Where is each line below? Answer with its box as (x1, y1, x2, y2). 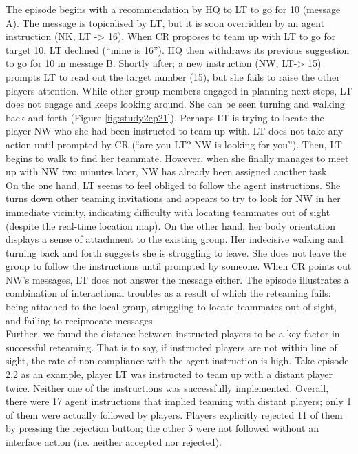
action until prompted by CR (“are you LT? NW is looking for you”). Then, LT (6, 137, 342, 151)
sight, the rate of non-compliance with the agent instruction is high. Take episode (6, 353, 349, 368)
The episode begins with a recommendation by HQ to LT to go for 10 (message (6, 2, 341, 16)
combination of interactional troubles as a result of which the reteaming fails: (6, 286, 331, 300)
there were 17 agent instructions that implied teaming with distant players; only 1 (6, 394, 352, 408)
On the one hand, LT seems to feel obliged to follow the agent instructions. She (6, 177, 341, 192)
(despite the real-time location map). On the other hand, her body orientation (6, 218, 335, 233)
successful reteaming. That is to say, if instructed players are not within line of (6, 339, 337, 354)
